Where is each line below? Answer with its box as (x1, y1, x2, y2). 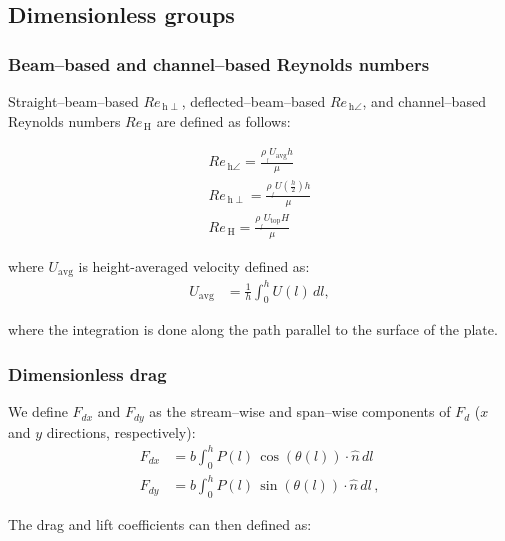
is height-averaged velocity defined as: (78, 255, 310, 276)
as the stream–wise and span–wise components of (149, 401, 451, 422)
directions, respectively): (46, 421, 196, 442)
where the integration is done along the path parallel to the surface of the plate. (8, 319, 498, 340)
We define (8, 401, 68, 422)
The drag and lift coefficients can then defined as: (8, 513, 312, 534)
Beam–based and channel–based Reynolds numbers (8, 51, 430, 76)
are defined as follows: (156, 110, 291, 131)
